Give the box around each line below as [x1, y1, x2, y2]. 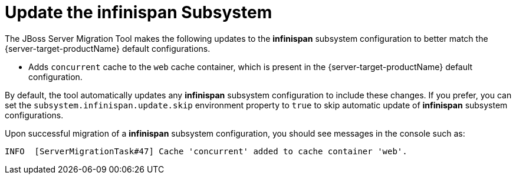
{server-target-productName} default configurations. [5, 43, 211, 54]
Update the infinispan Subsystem [5, 2, 272, 22]
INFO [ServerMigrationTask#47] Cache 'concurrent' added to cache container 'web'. [5, 146, 407, 156]
